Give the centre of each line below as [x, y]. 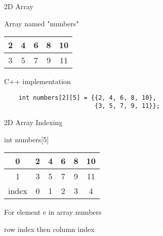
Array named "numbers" [42, 23]
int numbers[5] [27, 139]
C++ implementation [37, 81]
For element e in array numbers [53, 212]
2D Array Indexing [33, 122]
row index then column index [49, 229]
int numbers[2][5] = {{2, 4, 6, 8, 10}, [87, 97]
